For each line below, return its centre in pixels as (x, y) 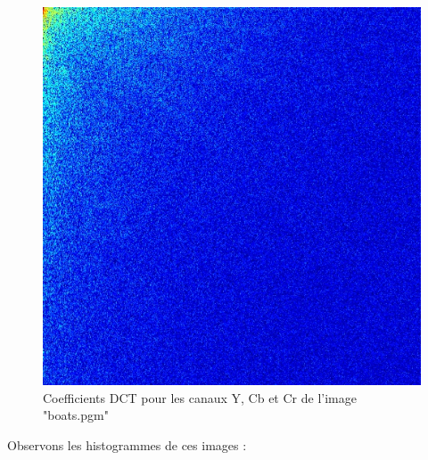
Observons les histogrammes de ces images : (127, 444)
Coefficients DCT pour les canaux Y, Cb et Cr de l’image (200, 397)
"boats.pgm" (76, 415)
